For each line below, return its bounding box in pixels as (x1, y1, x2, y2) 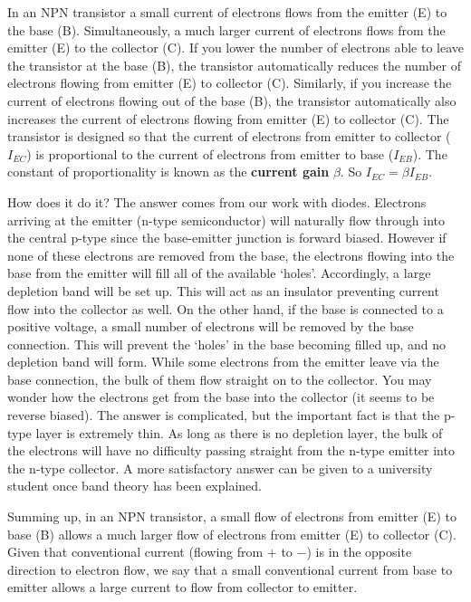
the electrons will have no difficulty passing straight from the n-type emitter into (7, 441, 455, 460)
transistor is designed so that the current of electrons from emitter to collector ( (7, 127, 451, 146)
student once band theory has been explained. (7, 476, 262, 495)
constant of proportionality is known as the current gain (7, 162, 330, 181)
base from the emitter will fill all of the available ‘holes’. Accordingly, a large (7, 263, 431, 282)
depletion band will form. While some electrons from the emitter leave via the (7, 352, 439, 371)
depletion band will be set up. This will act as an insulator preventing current (7, 281, 439, 300)
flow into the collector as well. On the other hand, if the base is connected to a (7, 299, 444, 318)
